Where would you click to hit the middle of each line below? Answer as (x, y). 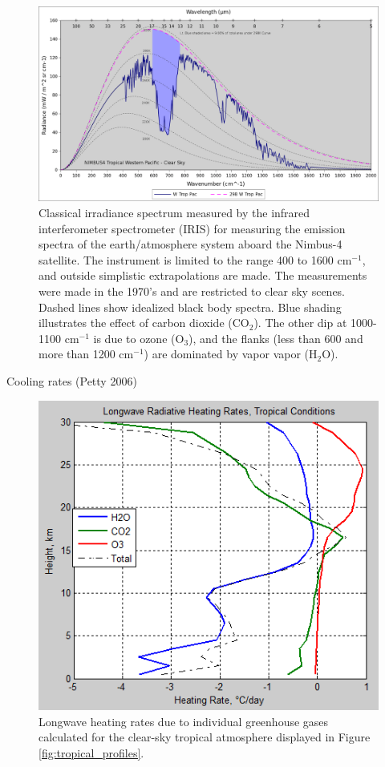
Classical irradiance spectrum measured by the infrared (174, 213)
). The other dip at (300, 323)
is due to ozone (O (139, 338)
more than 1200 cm (86, 354)
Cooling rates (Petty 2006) (72, 381)
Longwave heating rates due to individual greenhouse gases (184, 721)
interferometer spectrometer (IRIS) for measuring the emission (192, 228)
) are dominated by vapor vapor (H (231, 354)
